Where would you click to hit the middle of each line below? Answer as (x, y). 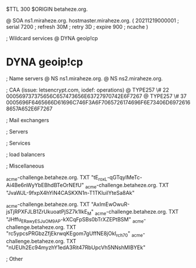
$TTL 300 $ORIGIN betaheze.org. (47, 9)
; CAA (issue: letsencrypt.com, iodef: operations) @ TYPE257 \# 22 (88, 90)
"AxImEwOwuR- (110, 204)
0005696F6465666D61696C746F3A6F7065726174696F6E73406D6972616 (98, 102)
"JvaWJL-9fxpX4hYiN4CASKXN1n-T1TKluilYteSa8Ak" (70, 192)
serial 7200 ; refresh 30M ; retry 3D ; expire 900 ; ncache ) (77, 27)
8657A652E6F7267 (29, 109)
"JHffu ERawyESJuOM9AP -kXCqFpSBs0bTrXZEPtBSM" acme (75, 220)
